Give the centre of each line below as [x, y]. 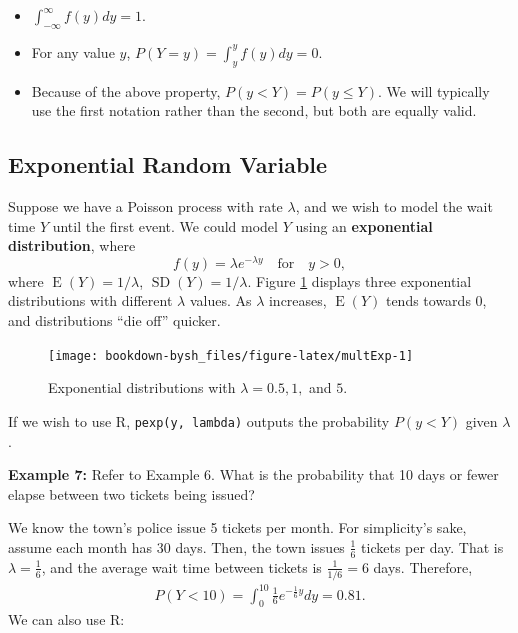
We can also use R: [66, 619]
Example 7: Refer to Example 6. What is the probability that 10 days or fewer [253, 474]
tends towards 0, [436, 300]
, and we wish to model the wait [394, 205]
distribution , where [72, 245]
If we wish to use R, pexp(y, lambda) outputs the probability [199, 420]
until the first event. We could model [165, 225]
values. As [220, 300]
